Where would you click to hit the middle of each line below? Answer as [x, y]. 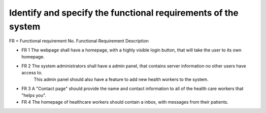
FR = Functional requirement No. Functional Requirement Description [79, 41]
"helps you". [34, 95]
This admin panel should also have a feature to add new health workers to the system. [121, 79]
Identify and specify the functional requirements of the [124, 13]
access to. [32, 72]
